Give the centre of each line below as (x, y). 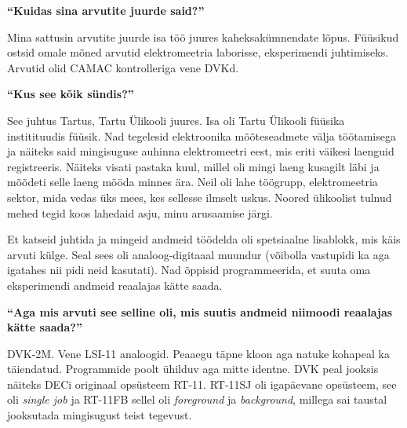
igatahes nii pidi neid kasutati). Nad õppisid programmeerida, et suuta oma (189, 270)
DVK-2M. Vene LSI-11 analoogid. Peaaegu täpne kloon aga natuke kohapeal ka (198, 353)
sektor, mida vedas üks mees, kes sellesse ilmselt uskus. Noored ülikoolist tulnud (200, 197)
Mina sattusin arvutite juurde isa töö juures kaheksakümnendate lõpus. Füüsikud (203, 37)
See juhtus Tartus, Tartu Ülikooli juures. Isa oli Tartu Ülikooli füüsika (176, 120)
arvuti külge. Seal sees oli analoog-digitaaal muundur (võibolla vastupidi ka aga (198, 254)
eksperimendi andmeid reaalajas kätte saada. (115, 285)
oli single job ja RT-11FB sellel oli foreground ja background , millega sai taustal (197, 399)
